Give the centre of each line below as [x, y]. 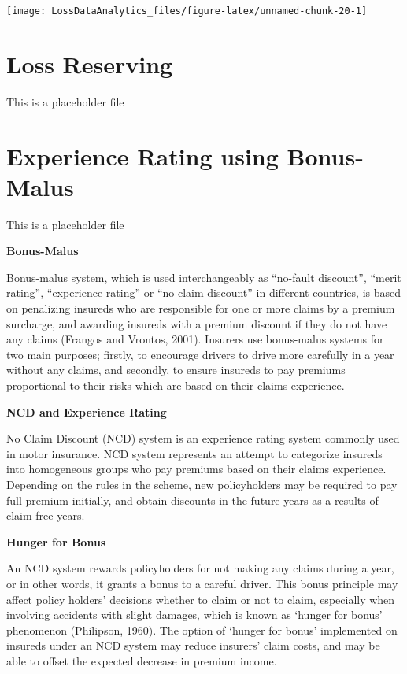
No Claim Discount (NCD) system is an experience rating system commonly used [203, 438]
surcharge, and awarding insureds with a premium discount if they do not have [197, 323]
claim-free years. [46, 515]
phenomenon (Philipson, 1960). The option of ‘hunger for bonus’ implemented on [202, 630]
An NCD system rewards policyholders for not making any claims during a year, [200, 568]
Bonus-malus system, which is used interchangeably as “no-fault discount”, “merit [204, 277]
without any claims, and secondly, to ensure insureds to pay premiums [176, 370]
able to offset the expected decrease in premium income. [142, 660]
